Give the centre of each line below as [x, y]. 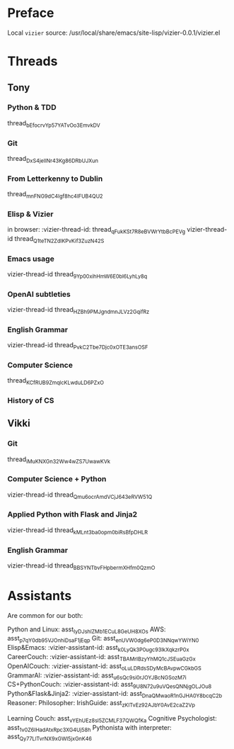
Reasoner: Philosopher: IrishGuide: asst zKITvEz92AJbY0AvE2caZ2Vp [101, 704]
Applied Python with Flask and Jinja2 [72, 514]
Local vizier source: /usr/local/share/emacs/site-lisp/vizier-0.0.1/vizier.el [114, 33]
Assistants [40, 596]
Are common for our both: [45, 615]
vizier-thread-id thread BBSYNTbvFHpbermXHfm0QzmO [81, 566]
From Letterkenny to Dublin [55, 179]
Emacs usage [31, 259]
